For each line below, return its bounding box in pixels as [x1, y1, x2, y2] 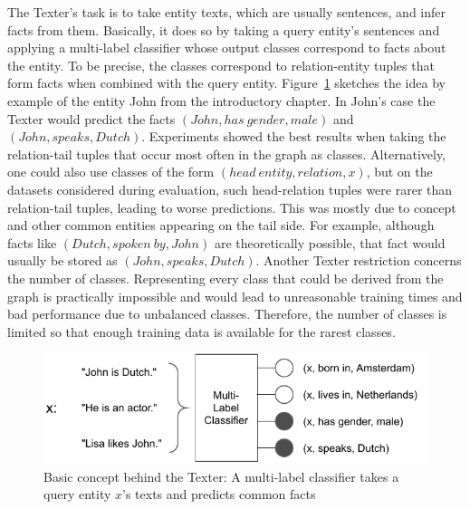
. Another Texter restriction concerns [255, 251, 462, 270]
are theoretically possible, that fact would [214, 233, 446, 252]
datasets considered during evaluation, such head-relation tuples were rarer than [7, 179, 453, 198]
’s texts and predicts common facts [122, 485, 316, 504]
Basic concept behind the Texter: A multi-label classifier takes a [43, 466, 399, 485]
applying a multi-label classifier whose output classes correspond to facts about [7, 38, 446, 57]
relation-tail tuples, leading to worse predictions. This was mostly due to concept [7, 197, 456, 216]
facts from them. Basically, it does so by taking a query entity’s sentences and [7, 20, 440, 39]
